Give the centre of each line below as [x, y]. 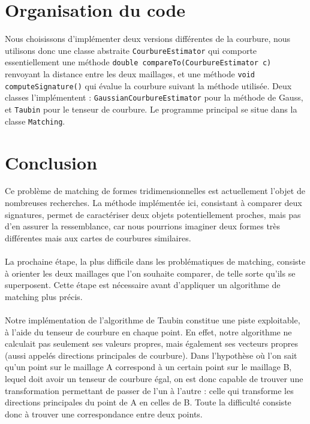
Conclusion [51, 162]
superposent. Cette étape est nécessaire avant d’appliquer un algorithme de [143, 285]
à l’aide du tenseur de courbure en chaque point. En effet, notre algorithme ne [148, 331]
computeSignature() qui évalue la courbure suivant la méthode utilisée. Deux [148, 85]
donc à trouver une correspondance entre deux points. [104, 414]
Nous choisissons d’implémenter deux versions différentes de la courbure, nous [148, 39]
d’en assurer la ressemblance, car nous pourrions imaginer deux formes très [143, 226]
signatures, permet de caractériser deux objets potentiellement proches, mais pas [153, 214]
